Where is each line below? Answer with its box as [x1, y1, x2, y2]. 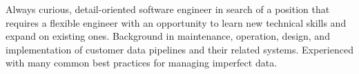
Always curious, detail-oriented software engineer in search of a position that [6, 2, 330, 16]
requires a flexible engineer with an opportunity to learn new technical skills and [6, 15, 347, 29]
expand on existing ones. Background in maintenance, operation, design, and [6, 29, 330, 43]
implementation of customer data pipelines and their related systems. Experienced [6, 42, 353, 56]
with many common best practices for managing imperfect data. [6, 56, 278, 70]
